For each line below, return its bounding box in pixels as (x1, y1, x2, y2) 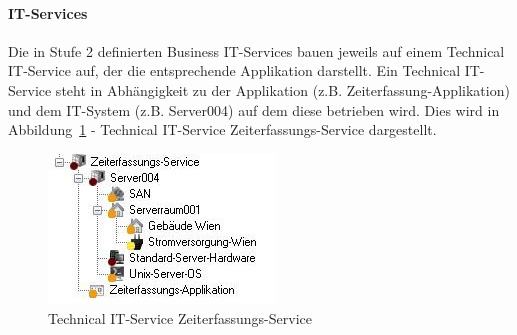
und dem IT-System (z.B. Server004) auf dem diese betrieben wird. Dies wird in (8, 99, 500, 120)
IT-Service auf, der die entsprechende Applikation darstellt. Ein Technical (8, 60, 461, 81)
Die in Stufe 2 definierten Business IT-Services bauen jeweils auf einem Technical (8, 40, 505, 61)
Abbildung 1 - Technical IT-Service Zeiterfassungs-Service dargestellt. (8, 119, 437, 140)
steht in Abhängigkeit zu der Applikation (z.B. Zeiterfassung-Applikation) (55, 79, 510, 100)
